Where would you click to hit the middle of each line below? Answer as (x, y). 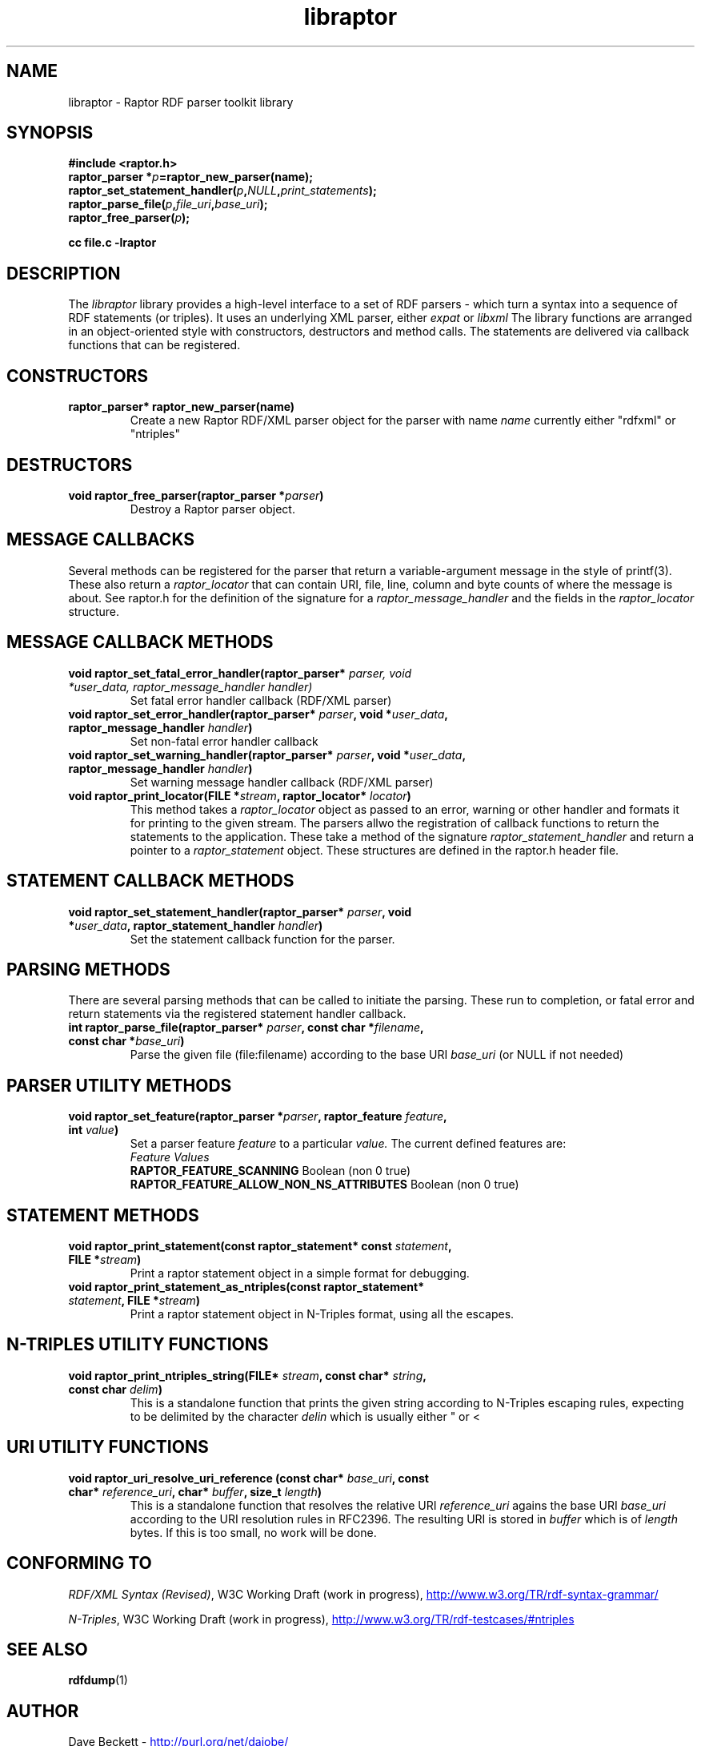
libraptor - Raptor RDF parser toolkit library (181, 102)
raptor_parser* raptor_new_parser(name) (182, 407)
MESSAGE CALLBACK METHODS (140, 642)
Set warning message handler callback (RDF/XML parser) (282, 782)
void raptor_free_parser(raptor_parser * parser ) (196, 495)
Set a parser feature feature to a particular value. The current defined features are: (348, 1144)
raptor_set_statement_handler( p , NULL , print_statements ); (222, 191)
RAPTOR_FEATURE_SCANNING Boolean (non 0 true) (270, 1171)
